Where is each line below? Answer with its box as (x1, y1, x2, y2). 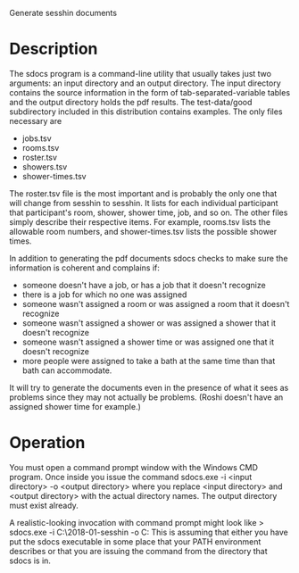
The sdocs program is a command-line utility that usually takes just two (9, 68, 272, 79)
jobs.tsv (21, 133, 52, 144)
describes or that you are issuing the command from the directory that (9, 545, 268, 556)
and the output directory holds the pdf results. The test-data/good (9, 96, 253, 107)
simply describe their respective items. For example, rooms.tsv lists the (9, 216, 270, 227)
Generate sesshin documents (9, 8, 118, 18)
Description (9, 39, 98, 59)
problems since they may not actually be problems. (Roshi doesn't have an (9, 392, 284, 403)
